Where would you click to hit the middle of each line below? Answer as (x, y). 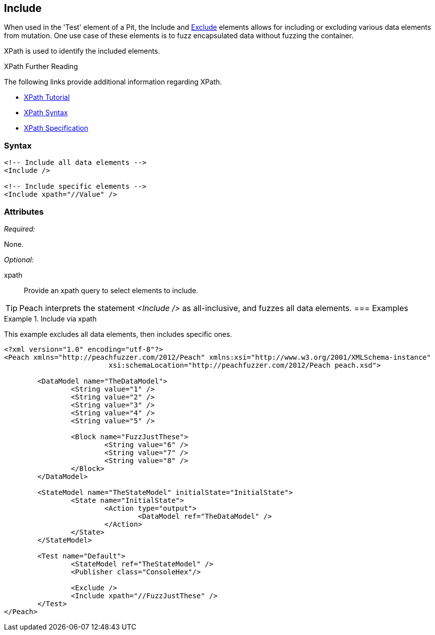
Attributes (24, 211)
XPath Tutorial (47, 97)
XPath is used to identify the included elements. (82, 51)
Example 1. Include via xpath (50, 318)
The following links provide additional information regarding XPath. (113, 82)
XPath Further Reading (41, 67)
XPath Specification (56, 128)
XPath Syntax (46, 113)
